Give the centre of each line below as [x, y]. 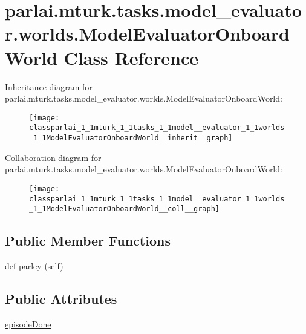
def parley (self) [34, 266]
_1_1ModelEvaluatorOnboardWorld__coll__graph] [124, 209]
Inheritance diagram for [49, 86]
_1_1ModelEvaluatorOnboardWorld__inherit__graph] [131, 138]
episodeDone [28, 323]
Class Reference [131, 57]
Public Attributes [61, 298]
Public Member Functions [88, 241]
